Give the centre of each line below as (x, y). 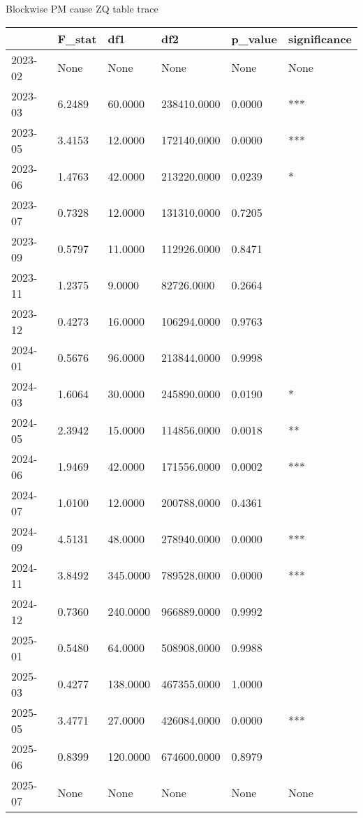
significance (320, 38)
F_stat (77, 38)
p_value (254, 38)
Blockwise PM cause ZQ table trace (82, 8)
